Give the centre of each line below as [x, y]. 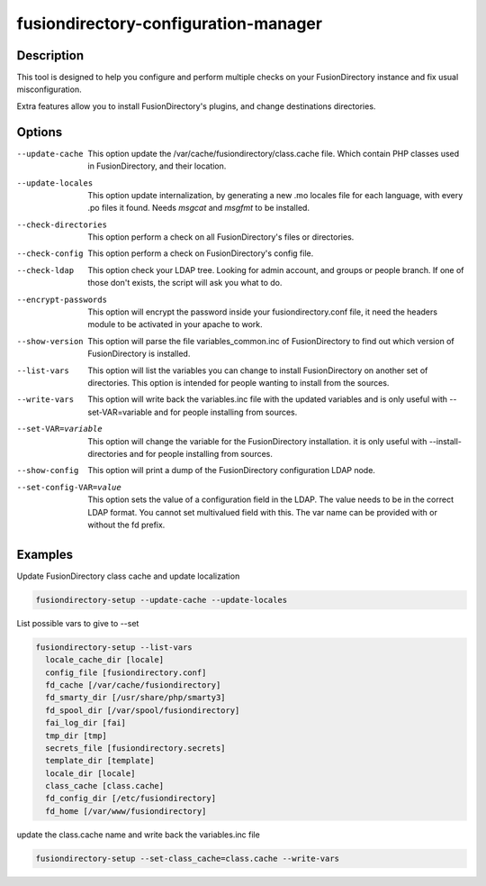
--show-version [50, 341]
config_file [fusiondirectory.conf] [126, 672]
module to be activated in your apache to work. [175, 324]
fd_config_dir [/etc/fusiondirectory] [130, 799]
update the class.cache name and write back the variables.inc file [138, 835]
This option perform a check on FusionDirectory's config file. [201, 253]
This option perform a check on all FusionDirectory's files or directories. [221, 237]
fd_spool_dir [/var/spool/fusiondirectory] [143, 710]
